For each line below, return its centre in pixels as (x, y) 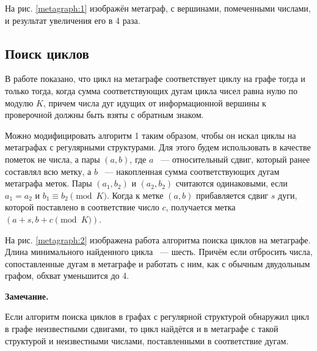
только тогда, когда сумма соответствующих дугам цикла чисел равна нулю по (151, 90)
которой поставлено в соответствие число (82, 207)
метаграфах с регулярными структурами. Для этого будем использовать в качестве (158, 147)
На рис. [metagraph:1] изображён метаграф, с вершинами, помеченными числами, (158, 8)
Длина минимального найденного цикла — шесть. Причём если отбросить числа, (159, 252)
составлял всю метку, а (48, 171)
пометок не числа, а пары (53, 159)
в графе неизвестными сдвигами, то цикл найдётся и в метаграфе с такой (142, 329)
